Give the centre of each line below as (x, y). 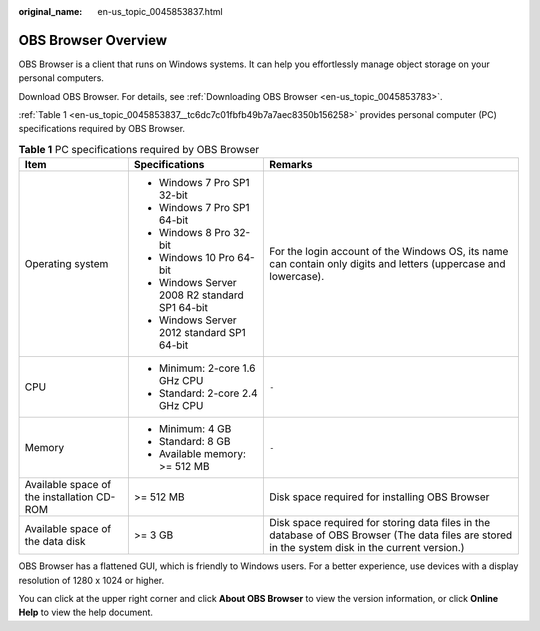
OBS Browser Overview (93, 40)
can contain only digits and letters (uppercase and (387, 264)
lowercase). (297, 277)
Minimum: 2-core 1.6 (207, 368)
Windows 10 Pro (196, 258)
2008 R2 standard (201, 295)
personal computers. (61, 78)
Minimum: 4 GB (195, 429)
